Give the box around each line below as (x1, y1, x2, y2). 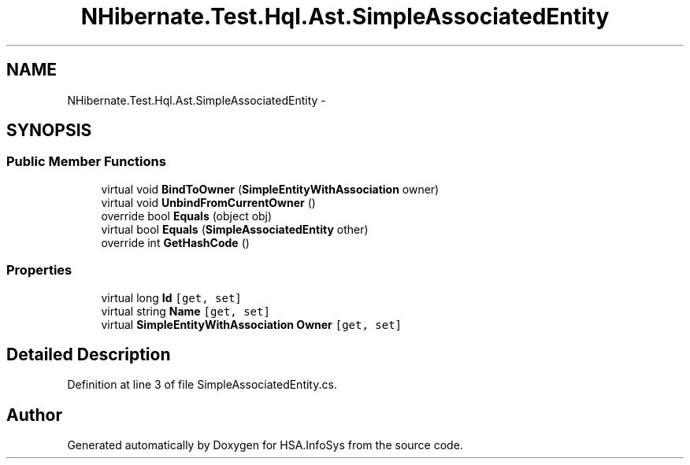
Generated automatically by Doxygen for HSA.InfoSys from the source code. (67, 438, 463, 452)
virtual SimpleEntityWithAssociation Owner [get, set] (101, 317, 402, 331)
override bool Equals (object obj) (101, 209, 273, 223)
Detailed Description (6, 344, 171, 364)
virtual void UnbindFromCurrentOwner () (101, 195, 316, 209)
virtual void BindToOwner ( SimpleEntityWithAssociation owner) (101, 182, 440, 196)
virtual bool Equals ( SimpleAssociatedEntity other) (101, 222, 369, 236)
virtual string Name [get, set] (101, 304, 270, 318)
